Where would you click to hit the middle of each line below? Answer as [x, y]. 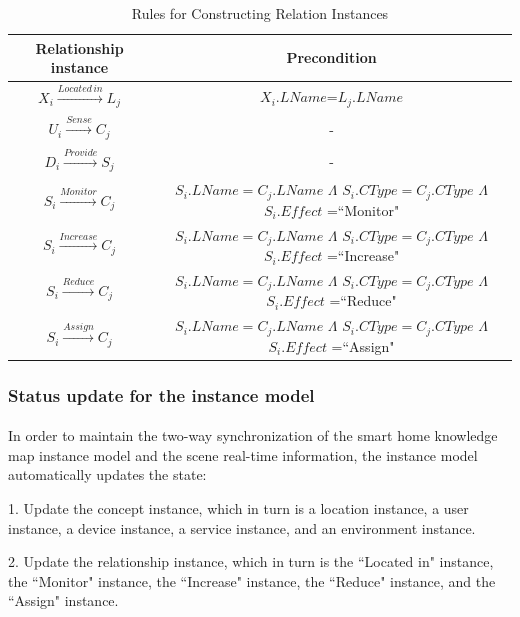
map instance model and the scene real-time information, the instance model [243, 454]
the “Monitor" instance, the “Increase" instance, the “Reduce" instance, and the [252, 580]
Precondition [331, 57]
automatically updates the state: [107, 474]
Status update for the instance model [161, 394]
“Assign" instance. [63, 600]
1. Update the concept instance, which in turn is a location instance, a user [238, 508]
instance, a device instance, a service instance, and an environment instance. [242, 527]
